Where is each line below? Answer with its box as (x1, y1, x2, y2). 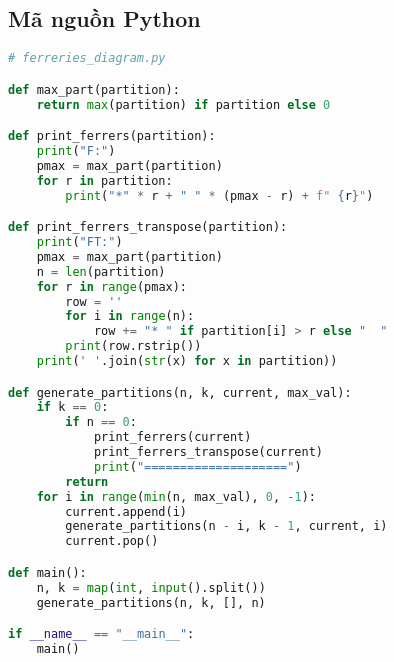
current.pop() (65, 534, 159, 549)
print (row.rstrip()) (65, 339, 202, 354)
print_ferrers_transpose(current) (93, 445, 323, 460)
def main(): (8, 565, 87, 580)
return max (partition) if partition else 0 (36, 97, 331, 112)
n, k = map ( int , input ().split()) (36, 580, 266, 595)
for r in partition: (36, 173, 173, 188)
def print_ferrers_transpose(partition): (8, 220, 288, 235)
